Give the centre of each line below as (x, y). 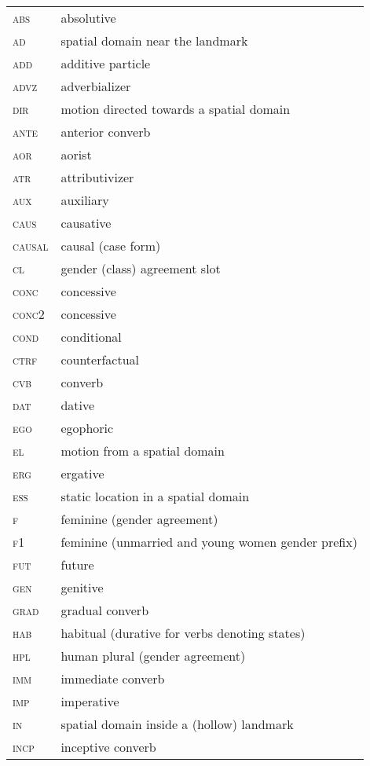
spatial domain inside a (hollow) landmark (177, 724)
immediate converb (113, 678)
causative (86, 223)
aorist (76, 154)
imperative (90, 701)
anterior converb (106, 132)
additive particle (106, 63)
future (77, 564)
